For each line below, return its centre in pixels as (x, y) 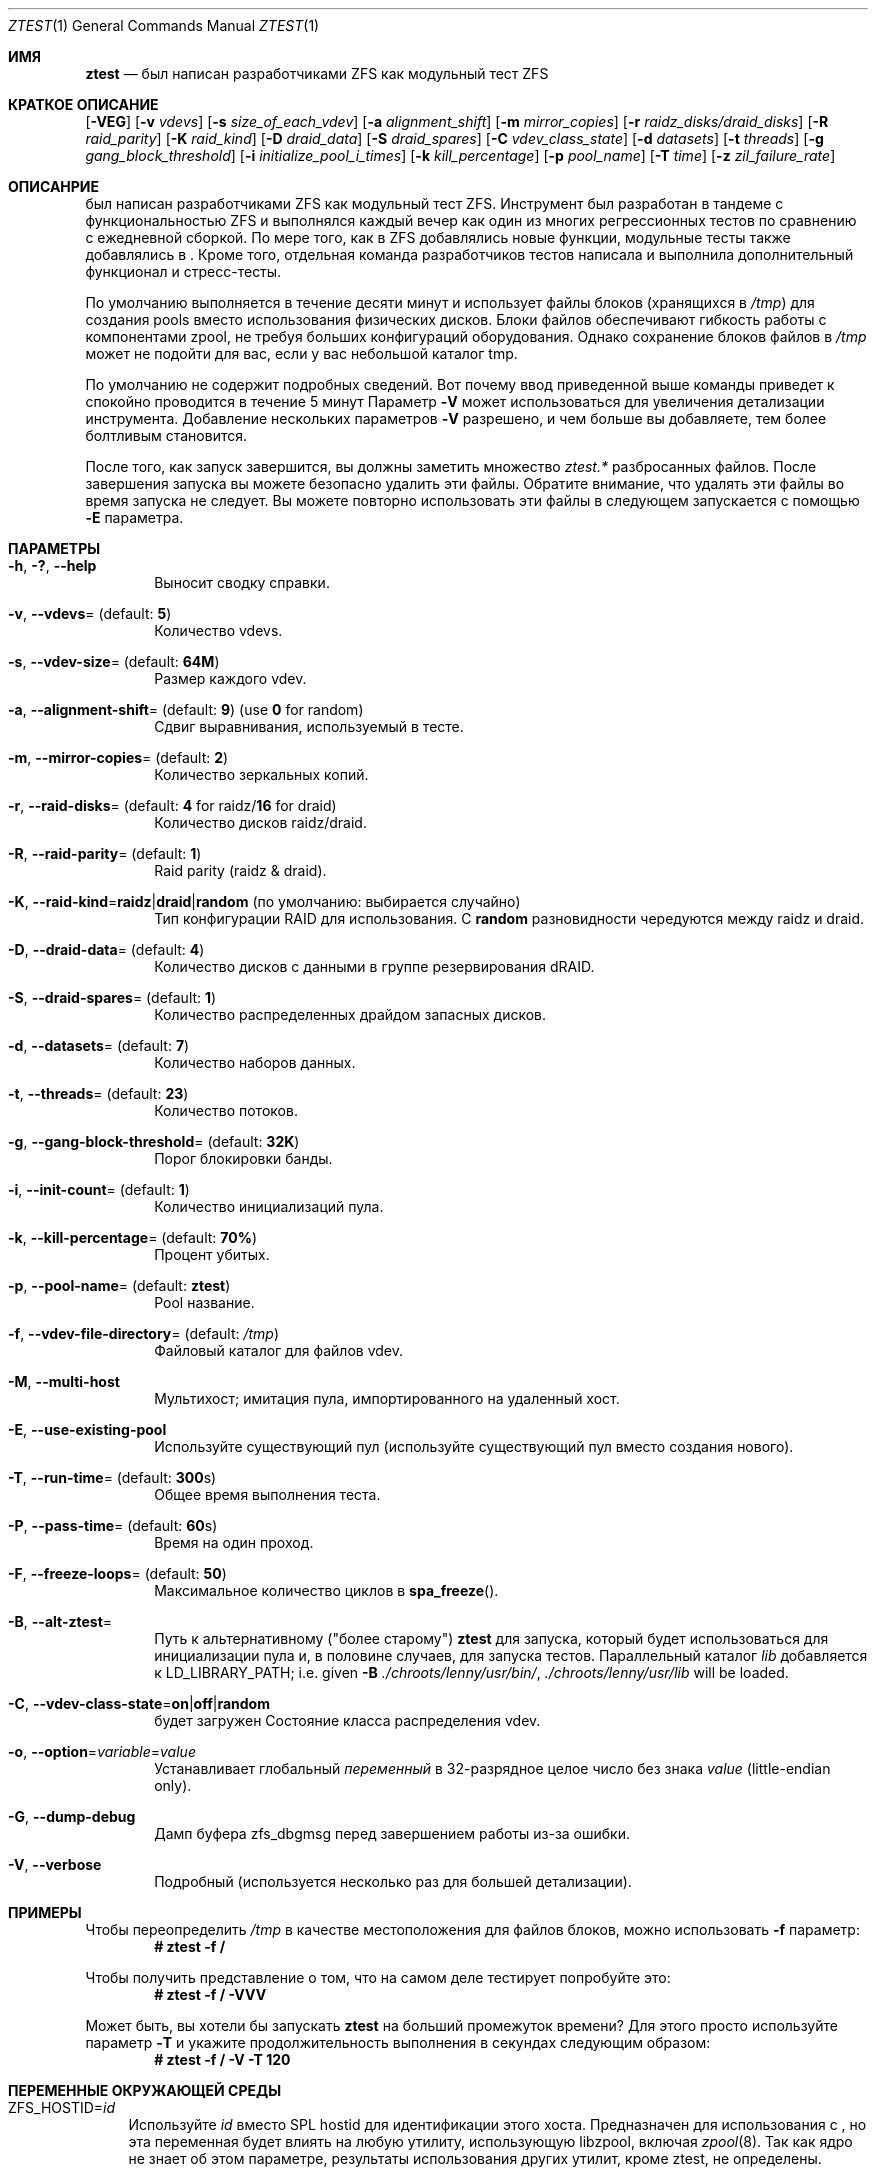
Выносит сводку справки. (242, 582)
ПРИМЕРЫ (45, 1912)
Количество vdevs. (218, 630)
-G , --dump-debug (72, 1816)
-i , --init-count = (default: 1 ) (99, 1189)
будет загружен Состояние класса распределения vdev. (347, 1720)
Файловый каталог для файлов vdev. (278, 1350)
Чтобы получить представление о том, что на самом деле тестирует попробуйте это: (378, 1977)
